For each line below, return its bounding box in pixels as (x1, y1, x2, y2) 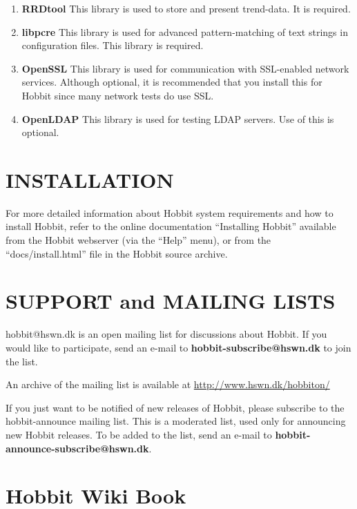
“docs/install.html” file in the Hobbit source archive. (6, 246, 228, 260)
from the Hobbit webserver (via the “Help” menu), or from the (6, 233, 271, 247)
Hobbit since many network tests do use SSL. (21, 88, 214, 102)
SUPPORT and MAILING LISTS (6, 287, 336, 315)
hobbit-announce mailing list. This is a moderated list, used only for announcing (6, 414, 346, 428)
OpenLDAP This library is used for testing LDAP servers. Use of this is (21, 111, 334, 126)
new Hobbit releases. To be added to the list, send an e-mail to (6, 427, 272, 441)
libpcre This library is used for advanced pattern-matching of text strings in (21, 24, 348, 39)
